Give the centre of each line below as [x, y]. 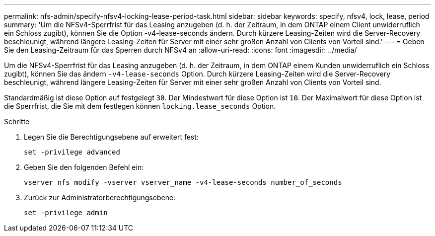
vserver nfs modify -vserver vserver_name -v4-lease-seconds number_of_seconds [183, 182]
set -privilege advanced [72, 152]
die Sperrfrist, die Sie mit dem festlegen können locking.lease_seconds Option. [140, 106]
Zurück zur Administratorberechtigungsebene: [100, 197]
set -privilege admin [66, 213]
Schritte [17, 121]
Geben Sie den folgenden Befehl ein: [84, 167]
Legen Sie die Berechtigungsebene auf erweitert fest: [111, 137]
